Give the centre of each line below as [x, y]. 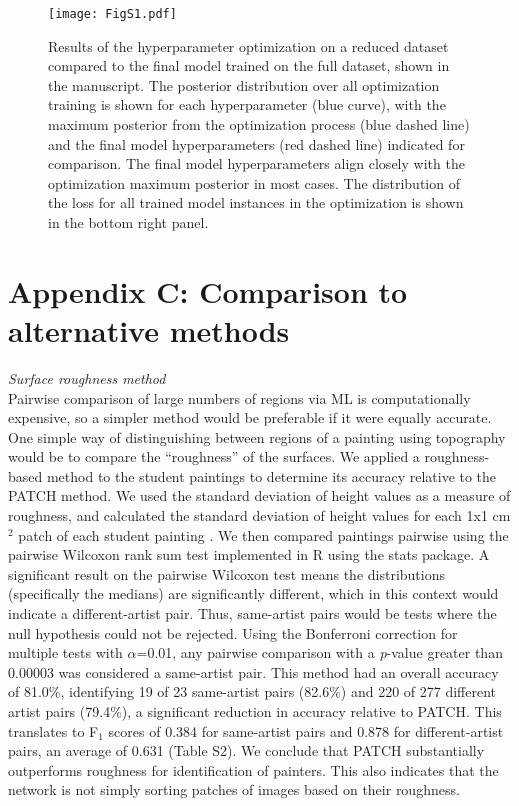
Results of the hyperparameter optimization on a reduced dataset [248, 45]
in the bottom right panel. [128, 222]
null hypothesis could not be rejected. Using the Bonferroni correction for [233, 632]
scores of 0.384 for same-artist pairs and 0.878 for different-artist [306, 730]
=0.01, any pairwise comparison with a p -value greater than [319, 652]
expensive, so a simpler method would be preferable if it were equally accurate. [250, 417]
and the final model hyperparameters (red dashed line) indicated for [256, 143]
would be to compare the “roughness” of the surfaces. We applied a [214, 456]
